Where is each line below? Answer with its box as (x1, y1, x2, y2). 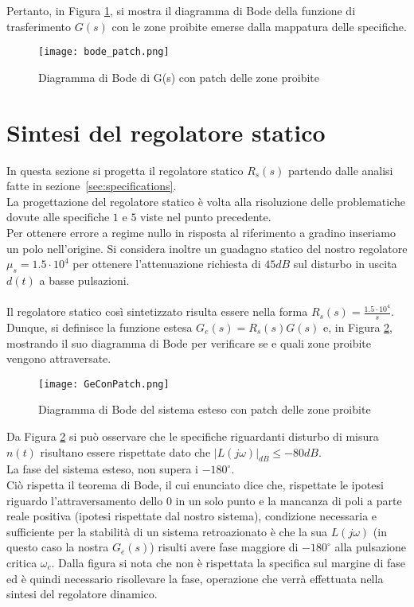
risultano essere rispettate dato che (40, 443, 211, 460)
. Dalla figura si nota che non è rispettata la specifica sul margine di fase (51, 554, 405, 570)
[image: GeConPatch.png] (38, 378, 170, 390)
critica (6, 554, 37, 570)
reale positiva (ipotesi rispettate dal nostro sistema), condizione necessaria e (6, 508, 377, 524)
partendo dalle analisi (287, 161, 393, 178)
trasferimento (6, 18, 72, 34)
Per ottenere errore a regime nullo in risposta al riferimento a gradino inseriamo (6, 224, 396, 240)
